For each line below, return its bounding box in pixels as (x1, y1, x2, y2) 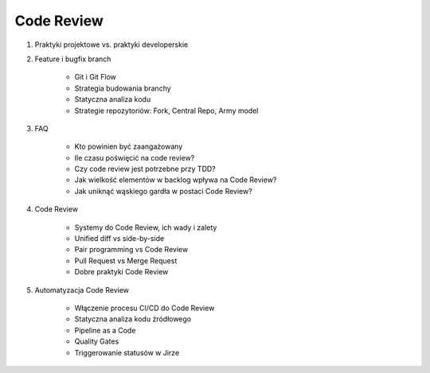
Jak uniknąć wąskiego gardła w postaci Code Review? (74, 186, 252, 196)
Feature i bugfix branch (34, 54, 111, 64)
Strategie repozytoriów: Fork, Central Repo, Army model (74, 106, 259, 115)
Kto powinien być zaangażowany (74, 142, 183, 151)
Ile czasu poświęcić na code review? (74, 153, 195, 162)
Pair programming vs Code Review (74, 245, 189, 254)
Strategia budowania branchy (74, 84, 171, 93)
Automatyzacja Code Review (34, 285, 130, 294)
